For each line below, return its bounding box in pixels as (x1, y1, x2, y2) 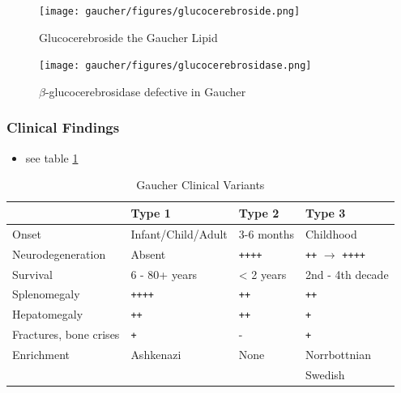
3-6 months (238, 225, 294, 242)
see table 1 (25, 149, 79, 166)
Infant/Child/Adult (130, 225, 228, 242)
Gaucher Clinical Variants (136, 176, 265, 193)
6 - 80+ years (130, 265, 198, 282)
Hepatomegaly (12, 306, 83, 323)
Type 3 (305, 204, 346, 221)
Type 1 (130, 204, 171, 221)
